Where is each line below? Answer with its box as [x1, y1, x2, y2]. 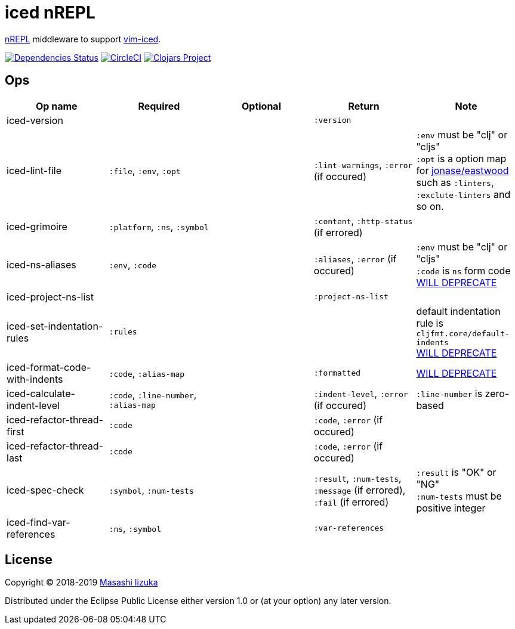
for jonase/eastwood [416, 164, 509, 176]
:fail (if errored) [313, 495, 389, 508]
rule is [416, 317, 443, 329]
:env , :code [109, 258, 157, 271]
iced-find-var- [7, 516, 70, 528]
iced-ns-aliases [7, 258, 76, 271]
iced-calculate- [7, 387, 75, 399]
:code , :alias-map [109, 367, 185, 379]
